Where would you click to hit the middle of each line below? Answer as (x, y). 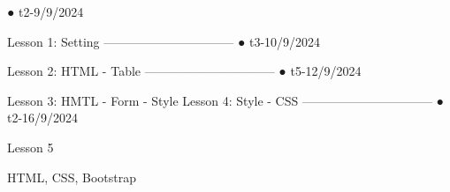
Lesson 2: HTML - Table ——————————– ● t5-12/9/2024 (184, 71)
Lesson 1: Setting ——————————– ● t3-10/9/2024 (164, 41)
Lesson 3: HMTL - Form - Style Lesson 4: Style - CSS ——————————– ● (226, 100)
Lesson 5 (31, 147)
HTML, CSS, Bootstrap (72, 177)
